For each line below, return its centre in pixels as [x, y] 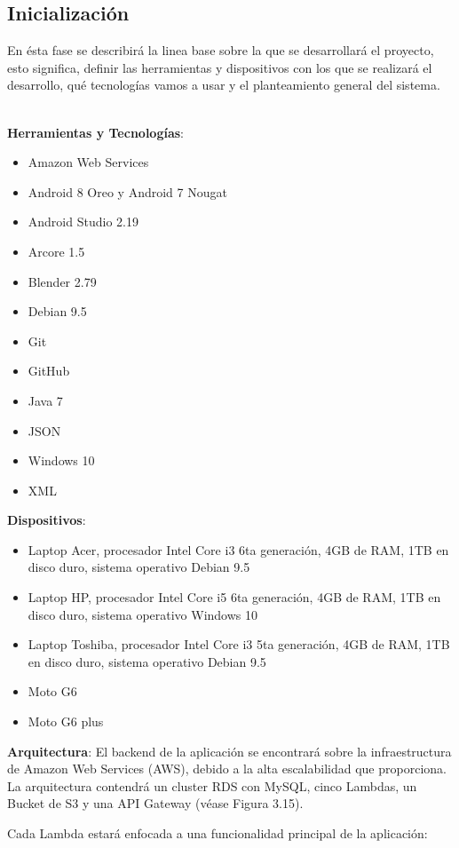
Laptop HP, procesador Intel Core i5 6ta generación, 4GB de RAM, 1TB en [234, 597]
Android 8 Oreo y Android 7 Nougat [127, 191]
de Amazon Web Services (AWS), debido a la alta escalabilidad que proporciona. [227, 769]
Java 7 [45, 400]
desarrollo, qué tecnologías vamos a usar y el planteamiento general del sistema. [224, 85]
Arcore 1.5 [56, 251]
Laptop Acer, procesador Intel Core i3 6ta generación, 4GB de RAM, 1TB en [238, 549]
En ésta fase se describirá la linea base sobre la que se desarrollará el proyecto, [221, 50]
